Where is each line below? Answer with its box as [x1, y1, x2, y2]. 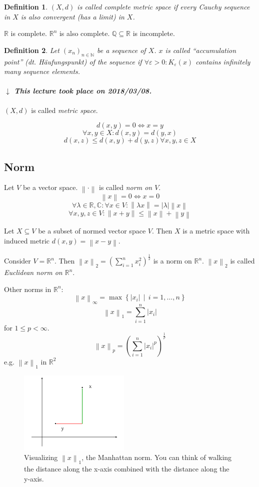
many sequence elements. [4, 66, 80, 76]
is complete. [10, 28, 47, 38]
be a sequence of [96, 44, 146, 55]
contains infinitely [195, 56, 250, 66]
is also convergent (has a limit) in [20, 11, 124, 21]
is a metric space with [182, 225, 250, 235]
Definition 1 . [4, 1, 48, 11]
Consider [4, 255, 31, 266]
